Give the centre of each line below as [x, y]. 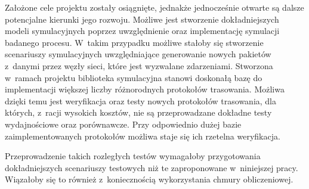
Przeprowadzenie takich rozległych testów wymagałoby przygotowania [133, 156]
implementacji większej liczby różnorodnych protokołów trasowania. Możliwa [145, 89]
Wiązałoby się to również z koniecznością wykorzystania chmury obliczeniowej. [149, 179]
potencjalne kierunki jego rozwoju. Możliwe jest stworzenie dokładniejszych [142, 19]
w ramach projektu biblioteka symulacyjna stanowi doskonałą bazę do [134, 77]
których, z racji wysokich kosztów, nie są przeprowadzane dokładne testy [138, 112]
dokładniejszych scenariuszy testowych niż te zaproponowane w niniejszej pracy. [152, 167]
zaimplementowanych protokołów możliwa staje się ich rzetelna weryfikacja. [143, 136]
